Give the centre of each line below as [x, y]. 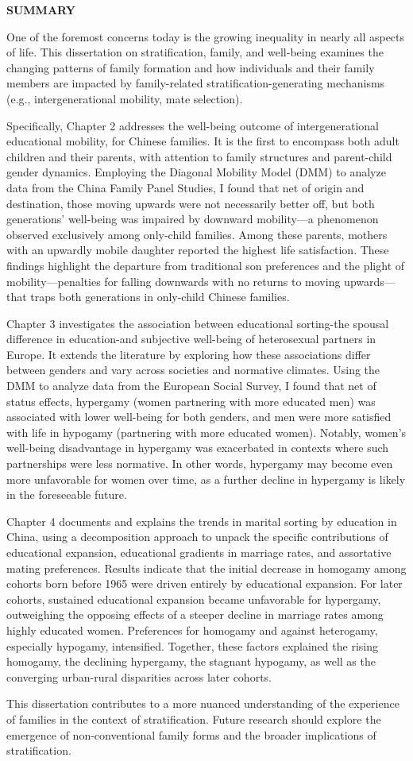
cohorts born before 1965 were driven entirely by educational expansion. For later [205, 583]
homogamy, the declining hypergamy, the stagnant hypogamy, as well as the [191, 661]
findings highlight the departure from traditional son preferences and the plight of [206, 265]
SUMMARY [41, 10]
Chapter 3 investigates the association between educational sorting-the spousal [198, 323]
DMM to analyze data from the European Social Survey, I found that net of [191, 386]
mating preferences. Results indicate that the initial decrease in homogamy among [206, 568]
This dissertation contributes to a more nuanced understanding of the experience [203, 703]
